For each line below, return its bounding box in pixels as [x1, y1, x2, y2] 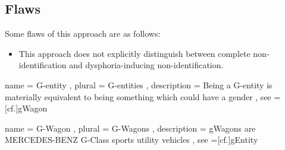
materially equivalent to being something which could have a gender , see [5, 90, 271, 103]
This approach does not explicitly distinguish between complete [18, 47, 250, 59]
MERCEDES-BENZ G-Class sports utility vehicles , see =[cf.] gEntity [5, 133, 258, 146]
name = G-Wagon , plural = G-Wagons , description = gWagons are [5, 122, 256, 134]
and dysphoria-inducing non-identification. [69, 59, 224, 71]
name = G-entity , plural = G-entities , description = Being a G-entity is [5, 78, 273, 91]
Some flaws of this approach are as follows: [5, 27, 161, 40]
